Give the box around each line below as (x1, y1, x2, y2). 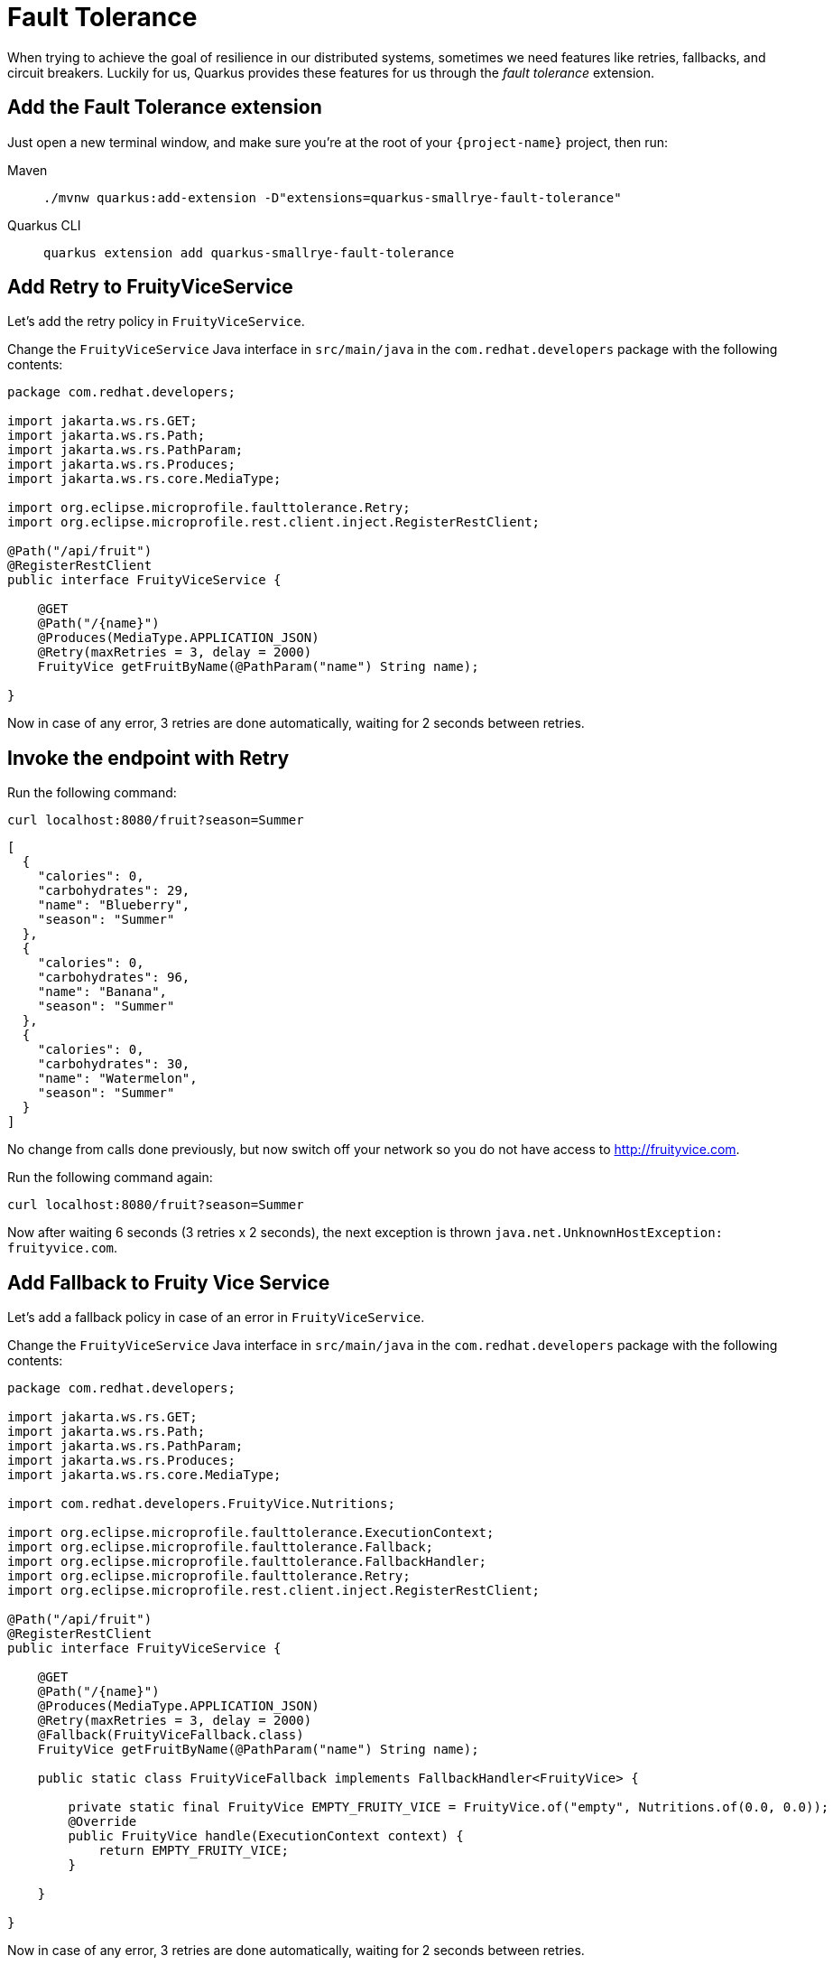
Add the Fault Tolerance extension (7, 96, 322, 119)
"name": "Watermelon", (37, 1071, 198, 1086)
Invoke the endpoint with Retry (7, 746, 290, 769)
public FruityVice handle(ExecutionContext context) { (68, 1829, 464, 1844)
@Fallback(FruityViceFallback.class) (37, 1728, 304, 1743)
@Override (68, 1814, 137, 1830)
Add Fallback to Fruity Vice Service (7, 1271, 330, 1294)
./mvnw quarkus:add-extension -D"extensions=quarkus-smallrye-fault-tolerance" (43, 190, 622, 205)
